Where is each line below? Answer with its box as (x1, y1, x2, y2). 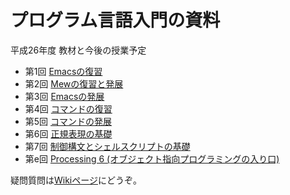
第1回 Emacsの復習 (24, 65, 103, 77)
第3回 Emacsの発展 (24, 90, 105, 102)
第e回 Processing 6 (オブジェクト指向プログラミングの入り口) (24, 152, 280, 165)
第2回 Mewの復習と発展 (24, 77, 124, 90)
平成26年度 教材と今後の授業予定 (10, 44, 147, 56)
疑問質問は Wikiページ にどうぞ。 (10, 174, 142, 186)
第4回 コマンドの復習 (24, 102, 113, 115)
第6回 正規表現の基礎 (24, 127, 113, 140)
